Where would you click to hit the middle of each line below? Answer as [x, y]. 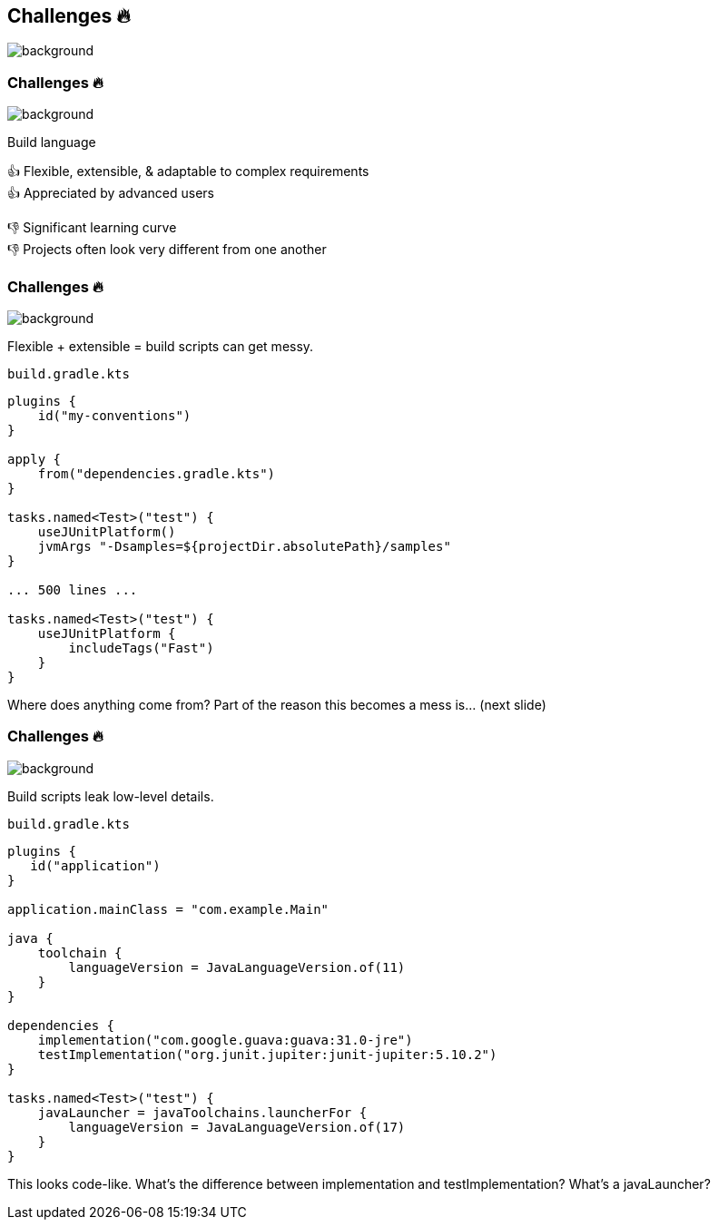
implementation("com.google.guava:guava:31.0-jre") [225, 1040]
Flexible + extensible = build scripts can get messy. [161, 346]
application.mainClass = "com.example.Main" [168, 909]
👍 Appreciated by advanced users [111, 193]
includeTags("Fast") [141, 648]
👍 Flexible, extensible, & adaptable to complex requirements [188, 172]
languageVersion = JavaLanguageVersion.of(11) [237, 967]
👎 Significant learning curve [92, 228]
